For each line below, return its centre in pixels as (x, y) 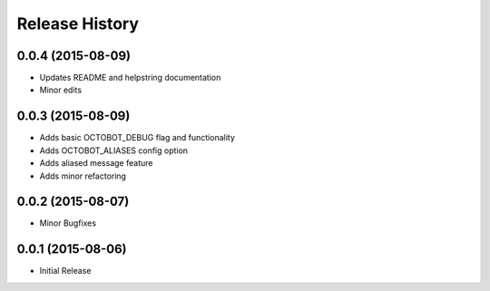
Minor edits (60, 90)
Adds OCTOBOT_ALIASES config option (114, 150)
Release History (78, 24)
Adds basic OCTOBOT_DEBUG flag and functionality (137, 138)
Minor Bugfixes (68, 223)
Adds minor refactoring (83, 176)
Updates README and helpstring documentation (130, 78)
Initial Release (65, 271)
